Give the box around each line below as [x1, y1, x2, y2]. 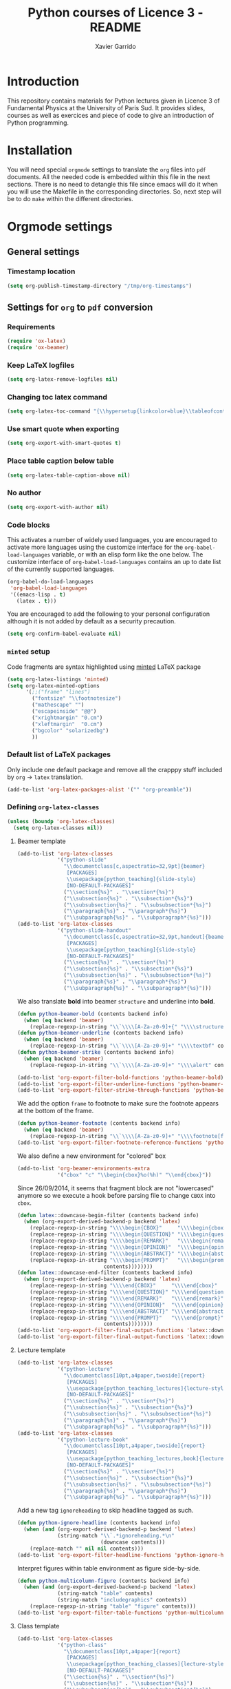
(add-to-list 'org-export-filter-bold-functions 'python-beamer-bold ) [16, 1074, 224, 1081]
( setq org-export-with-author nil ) [7, 504, 109, 510]
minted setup [7, 647, 50, 656]
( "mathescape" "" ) [32, 701, 85, 709]
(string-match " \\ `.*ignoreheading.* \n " [57, 1533, 175, 1540]
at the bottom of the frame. [16, 1107, 94, 1115]
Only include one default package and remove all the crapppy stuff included [7, 765, 223, 774]
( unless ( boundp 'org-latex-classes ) [7, 818, 115, 825]
